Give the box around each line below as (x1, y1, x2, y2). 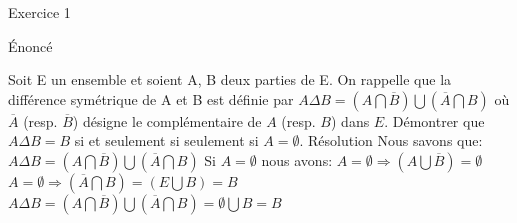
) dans (330, 110, 370, 131)
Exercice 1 (8, 2, 71, 22)
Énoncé (8, 35, 53, 56)
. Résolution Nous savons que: (299, 130, 483, 151)
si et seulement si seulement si (74, 130, 259, 151)
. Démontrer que (384, 110, 485, 131)
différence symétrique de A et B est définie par (8, 88, 294, 109)
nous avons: (261, 149, 333, 170)
